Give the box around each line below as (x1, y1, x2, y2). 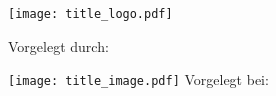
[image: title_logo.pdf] (8, 7, 173, 21)
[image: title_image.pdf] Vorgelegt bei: (8, 69, 269, 90)
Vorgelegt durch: (8, 35, 109, 56)
